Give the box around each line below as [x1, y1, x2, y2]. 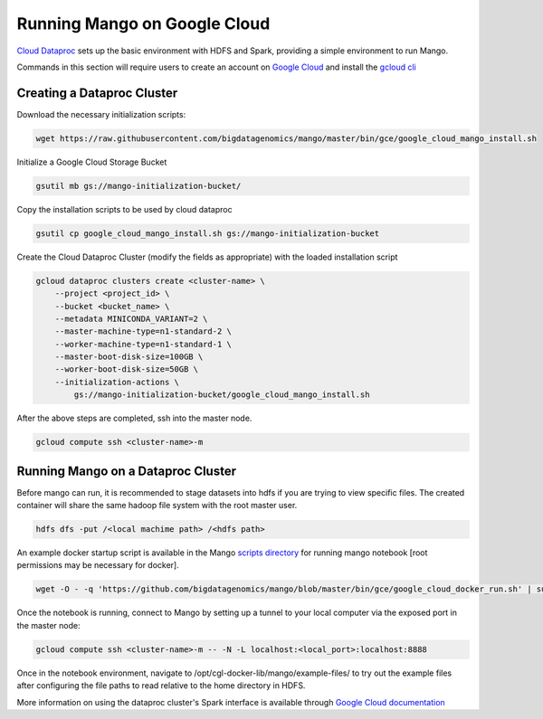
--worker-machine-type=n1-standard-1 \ [54, 339, 233, 349]
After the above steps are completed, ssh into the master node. [16, 412, 252, 424]
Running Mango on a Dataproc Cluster [16, 463, 237, 478]
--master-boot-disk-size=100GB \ [54, 352, 204, 362]
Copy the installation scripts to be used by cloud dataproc [16, 203, 233, 214]
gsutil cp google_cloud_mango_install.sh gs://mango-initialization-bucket [35, 228, 380, 239]
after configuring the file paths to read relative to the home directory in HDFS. [16, 680, 306, 691]
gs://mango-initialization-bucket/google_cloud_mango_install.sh [73, 390, 370, 400]
